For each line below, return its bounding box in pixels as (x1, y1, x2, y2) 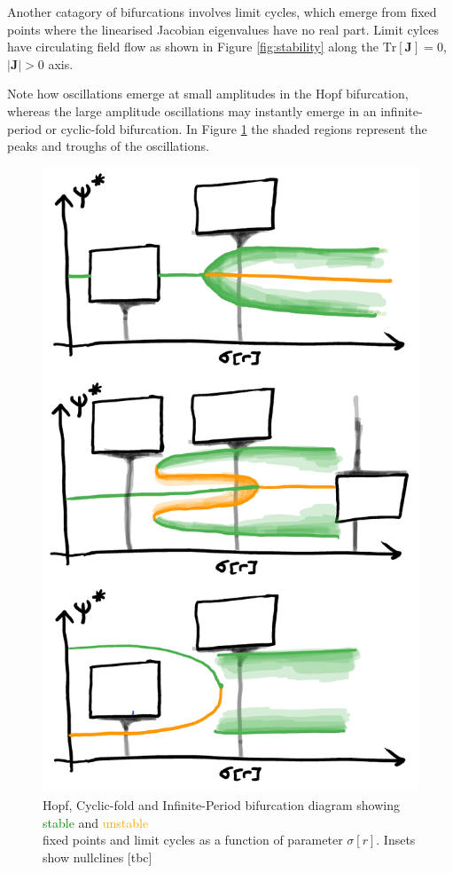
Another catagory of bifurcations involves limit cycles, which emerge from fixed (7, 3, 437, 20)
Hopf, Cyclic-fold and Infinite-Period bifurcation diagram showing (43, 796, 400, 814)
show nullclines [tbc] (43, 847, 152, 866)
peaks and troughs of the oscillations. (7, 137, 209, 155)
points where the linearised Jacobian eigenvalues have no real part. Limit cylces (7, 20, 439, 38)
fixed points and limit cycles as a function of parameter (43, 830, 343, 849)
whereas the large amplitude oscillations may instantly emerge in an (7, 101, 377, 120)
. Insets (376, 830, 416, 849)
